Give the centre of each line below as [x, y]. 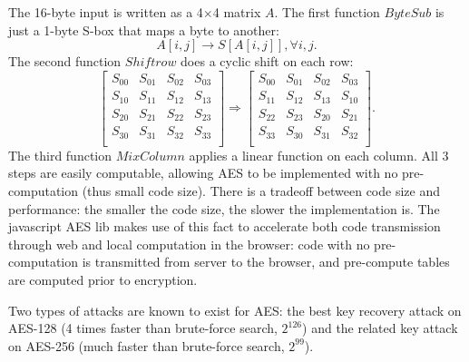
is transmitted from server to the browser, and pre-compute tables [266, 262]
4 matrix [237, 12]
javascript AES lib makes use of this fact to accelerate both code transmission [225, 226]
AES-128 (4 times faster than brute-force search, [143, 328]
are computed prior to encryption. [103, 279]
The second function [65, 61]
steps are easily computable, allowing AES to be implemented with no [203, 173]
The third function [60, 155]
